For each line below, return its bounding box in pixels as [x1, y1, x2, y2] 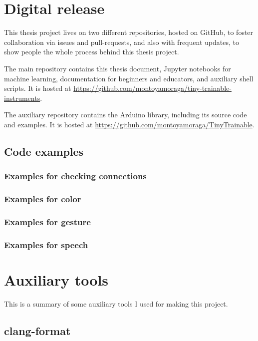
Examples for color [4, 193, 81, 205]
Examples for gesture [4, 215, 91, 228]
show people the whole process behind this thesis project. [4, 46, 179, 57]
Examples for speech [4, 238, 88, 251]
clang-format [4, 323, 71, 338]
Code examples [4, 143, 84, 159]
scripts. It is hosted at [4, 83, 71, 93]
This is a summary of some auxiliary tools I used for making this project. [4, 298, 228, 309]
